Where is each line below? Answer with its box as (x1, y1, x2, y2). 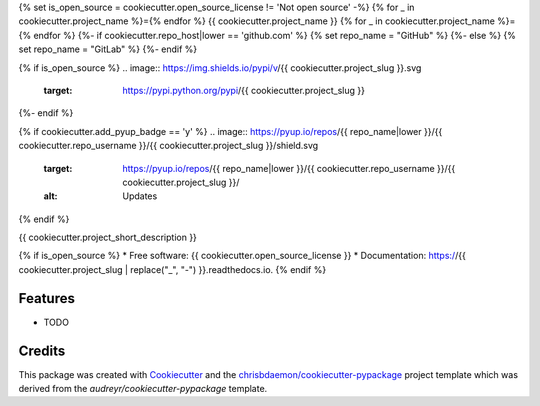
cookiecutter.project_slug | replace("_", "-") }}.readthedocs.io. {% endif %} (18, 263, 327, 275)
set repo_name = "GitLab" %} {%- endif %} (18, 43, 198, 55)
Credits (18, 342, 66, 359)
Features (18, 290, 75, 307)
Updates (122, 190, 158, 202)
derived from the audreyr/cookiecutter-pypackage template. (18, 383, 268, 395)
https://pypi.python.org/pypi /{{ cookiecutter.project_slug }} (122, 84, 365, 96)
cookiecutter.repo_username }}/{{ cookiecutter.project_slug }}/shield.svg (18, 140, 319, 152)
